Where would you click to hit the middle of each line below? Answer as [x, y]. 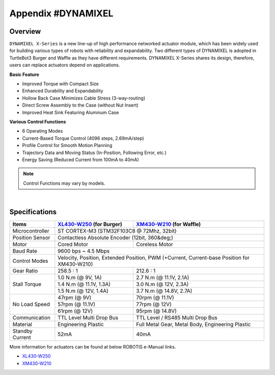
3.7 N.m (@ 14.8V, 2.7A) [164, 291]
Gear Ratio [25, 271]
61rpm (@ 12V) [75, 311]
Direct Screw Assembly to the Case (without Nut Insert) [80, 105]
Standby [23, 331]
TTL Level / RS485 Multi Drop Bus [176, 318]
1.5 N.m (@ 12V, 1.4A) [83, 291]
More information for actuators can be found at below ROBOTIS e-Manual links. [93, 347]
